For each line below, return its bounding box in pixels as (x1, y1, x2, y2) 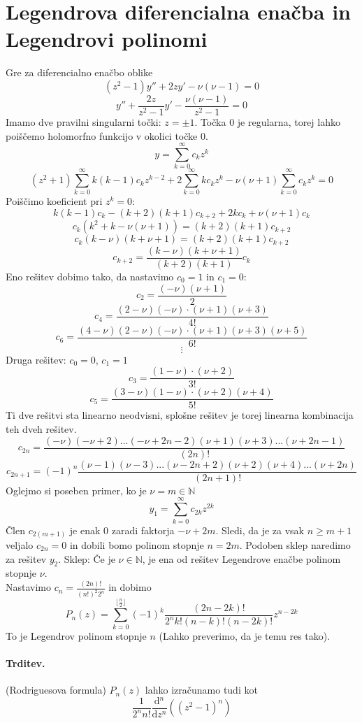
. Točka (194, 114, 226, 129)
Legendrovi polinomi (6, 24, 208, 53)
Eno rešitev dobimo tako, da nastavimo (6, 269, 174, 283)
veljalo (6, 538, 34, 552)
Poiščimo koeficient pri (6, 194, 103, 208)
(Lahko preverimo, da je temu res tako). (159, 628, 331, 643)
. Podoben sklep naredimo (239, 538, 351, 552)
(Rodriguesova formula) (6, 682, 106, 697)
